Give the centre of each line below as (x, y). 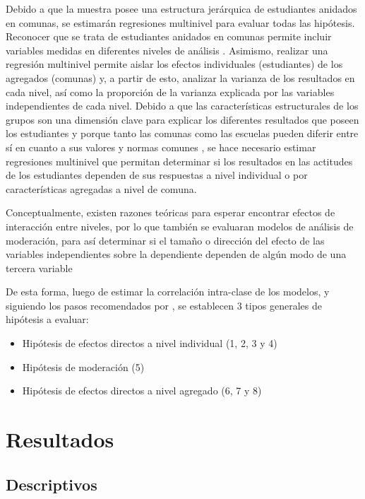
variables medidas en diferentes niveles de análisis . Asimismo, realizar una (167, 50)
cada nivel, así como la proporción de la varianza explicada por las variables (170, 92)
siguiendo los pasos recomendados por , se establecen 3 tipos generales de (164, 305)
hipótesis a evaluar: (47, 319)
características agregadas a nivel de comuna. (101, 188)
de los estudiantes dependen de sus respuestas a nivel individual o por (157, 175)
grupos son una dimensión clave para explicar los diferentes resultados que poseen (182, 119)
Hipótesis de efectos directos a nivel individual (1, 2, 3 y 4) (150, 343)
